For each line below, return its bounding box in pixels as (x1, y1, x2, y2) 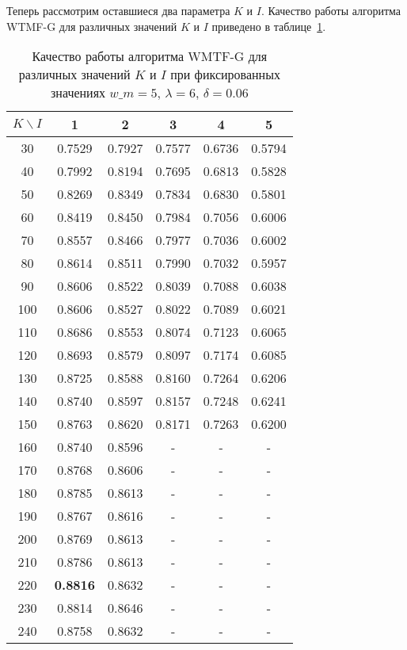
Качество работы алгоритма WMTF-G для (32, 47, 268, 66)
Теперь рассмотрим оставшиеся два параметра (6, 2, 230, 18)
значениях (51, 83, 106, 102)
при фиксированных (170, 65, 280, 84)
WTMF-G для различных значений (6, 17, 177, 34)
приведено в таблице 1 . (211, 17, 326, 34)
